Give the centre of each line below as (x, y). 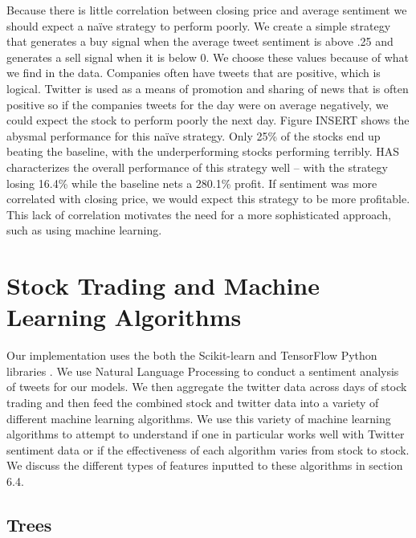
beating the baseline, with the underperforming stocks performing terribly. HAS (203, 151)
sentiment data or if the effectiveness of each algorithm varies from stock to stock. (208, 449)
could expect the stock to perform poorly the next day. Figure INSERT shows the (208, 120)
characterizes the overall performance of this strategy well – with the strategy (197, 167)
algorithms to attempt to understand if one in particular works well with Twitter (206, 434)
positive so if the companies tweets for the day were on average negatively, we (198, 104)
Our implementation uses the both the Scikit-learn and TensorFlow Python (192, 355)
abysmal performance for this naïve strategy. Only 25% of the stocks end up (194, 135)
